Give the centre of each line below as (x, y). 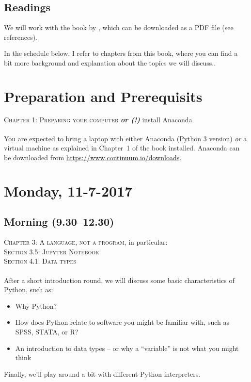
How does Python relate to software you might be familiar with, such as (122, 322)
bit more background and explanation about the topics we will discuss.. (110, 62)
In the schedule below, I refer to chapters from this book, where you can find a (121, 53)
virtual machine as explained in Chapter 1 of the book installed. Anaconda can (122, 148)
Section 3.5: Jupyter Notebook (52, 251)
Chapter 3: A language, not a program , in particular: (86, 242)
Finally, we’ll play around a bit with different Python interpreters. (102, 374)
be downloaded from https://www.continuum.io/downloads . (93, 158)
